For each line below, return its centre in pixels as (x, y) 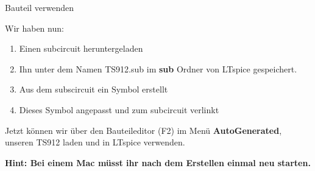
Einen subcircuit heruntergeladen (81, 48)
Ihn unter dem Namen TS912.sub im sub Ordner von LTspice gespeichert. (158, 68)
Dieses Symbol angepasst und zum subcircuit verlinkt (119, 109)
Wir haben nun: (34, 28)
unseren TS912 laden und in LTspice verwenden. (95, 142)
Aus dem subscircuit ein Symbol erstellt (94, 89)
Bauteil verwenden (40, 7)
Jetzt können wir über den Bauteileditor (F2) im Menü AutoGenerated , (143, 130)
